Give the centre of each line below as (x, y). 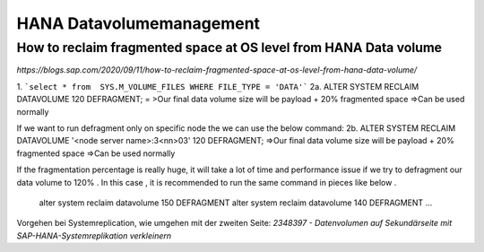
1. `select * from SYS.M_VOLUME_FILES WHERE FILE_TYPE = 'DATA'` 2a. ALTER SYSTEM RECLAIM (218, 86)
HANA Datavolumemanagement (138, 23)
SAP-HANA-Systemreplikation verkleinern (94, 235)
